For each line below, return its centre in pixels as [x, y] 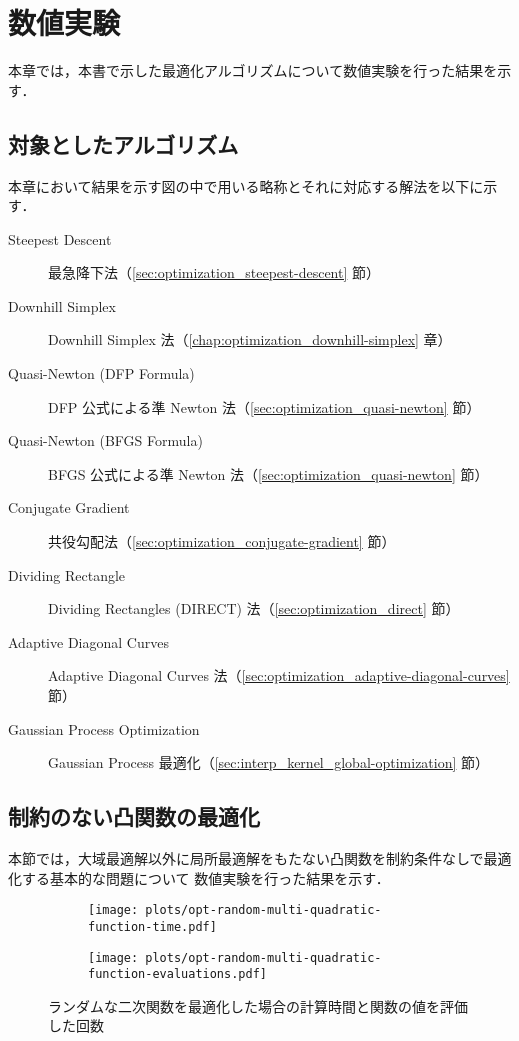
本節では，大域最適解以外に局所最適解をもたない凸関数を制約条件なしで [246, 858]
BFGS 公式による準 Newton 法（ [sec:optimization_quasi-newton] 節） [268, 473]
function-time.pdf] [152, 926]
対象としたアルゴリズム [123, 143]
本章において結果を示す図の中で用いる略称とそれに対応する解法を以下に [246, 185]
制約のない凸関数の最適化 [134, 816]
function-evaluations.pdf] [177, 974]
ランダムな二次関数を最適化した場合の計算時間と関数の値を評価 [258, 1005]
